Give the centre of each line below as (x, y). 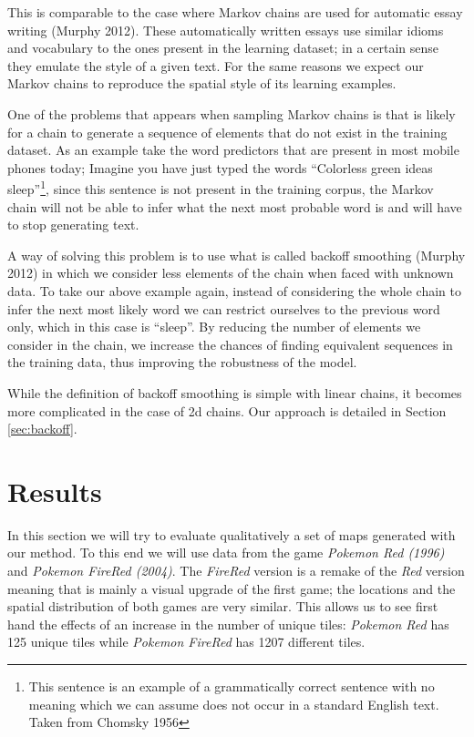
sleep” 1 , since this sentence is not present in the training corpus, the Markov (221, 187)
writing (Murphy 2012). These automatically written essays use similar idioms (226, 30)
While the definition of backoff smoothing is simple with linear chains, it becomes (235, 392)
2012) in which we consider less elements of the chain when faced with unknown (231, 273)
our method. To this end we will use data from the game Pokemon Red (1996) (226, 553)
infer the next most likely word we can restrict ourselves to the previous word (224, 308)
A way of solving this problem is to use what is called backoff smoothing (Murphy (237, 255)
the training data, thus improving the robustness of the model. (182, 362)
